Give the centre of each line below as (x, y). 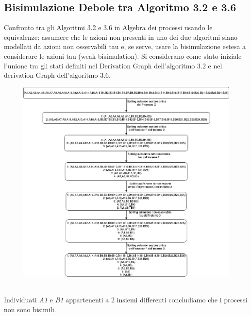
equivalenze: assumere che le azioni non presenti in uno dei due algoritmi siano (121, 37)
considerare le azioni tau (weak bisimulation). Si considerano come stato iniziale (123, 56)
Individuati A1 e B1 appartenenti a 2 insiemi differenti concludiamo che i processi (126, 299)
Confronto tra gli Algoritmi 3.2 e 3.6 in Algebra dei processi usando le (108, 27)
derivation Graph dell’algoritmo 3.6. (57, 75)
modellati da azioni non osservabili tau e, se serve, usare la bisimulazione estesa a (125, 46)
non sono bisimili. (30, 309)
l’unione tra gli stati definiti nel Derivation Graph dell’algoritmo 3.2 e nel (113, 65)
